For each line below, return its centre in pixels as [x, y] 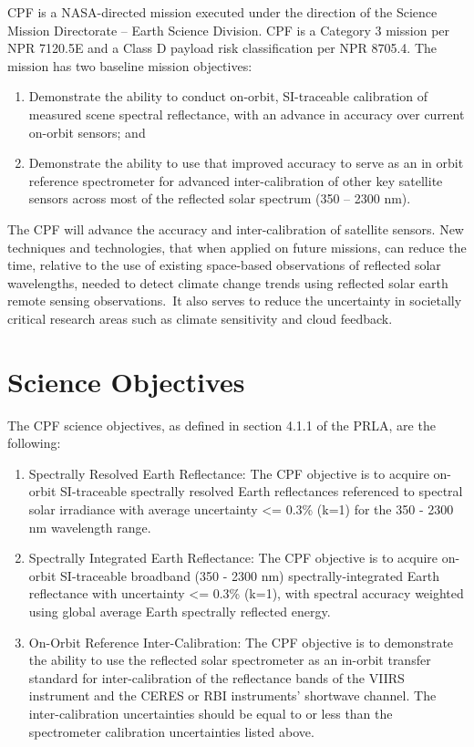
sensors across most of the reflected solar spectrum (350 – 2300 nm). [220, 198]
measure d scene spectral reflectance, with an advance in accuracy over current [247, 114]
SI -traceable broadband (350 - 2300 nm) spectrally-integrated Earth [250, 575]
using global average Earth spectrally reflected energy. [180, 611]
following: [34, 443]
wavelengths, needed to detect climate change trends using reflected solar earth [228, 282]
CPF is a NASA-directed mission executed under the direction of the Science [222, 12]
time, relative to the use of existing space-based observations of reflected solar [224, 265]
